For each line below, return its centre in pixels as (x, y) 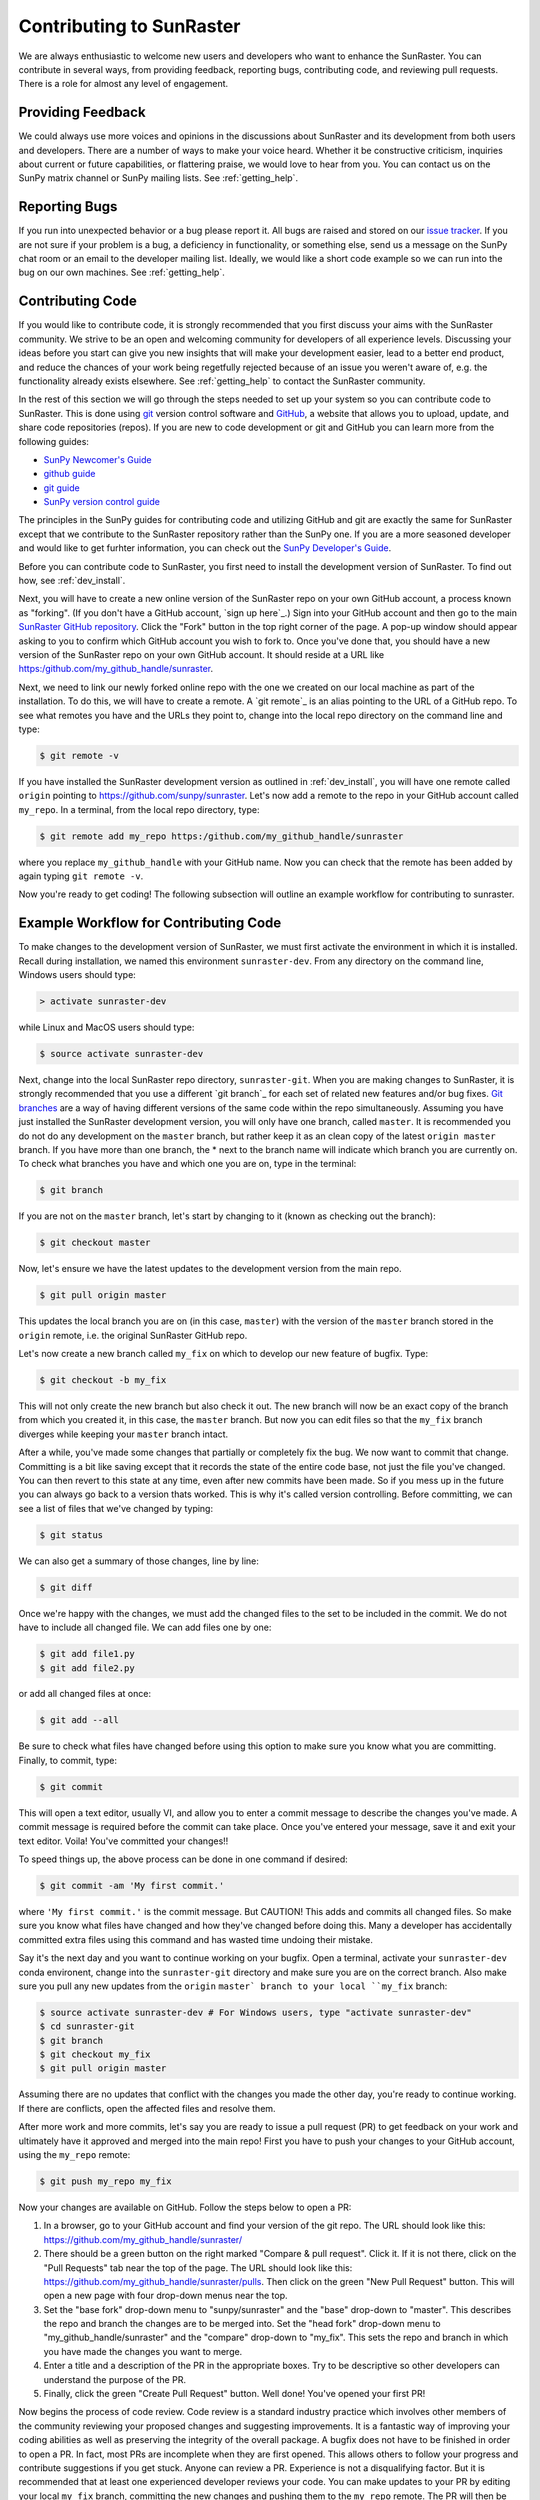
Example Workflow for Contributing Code (150, 923)
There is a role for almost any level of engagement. (123, 84)
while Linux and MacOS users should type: (106, 1027)
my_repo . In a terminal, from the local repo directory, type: (139, 809)
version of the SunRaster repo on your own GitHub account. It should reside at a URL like (201, 654)
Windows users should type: (77, 975)
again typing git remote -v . (81, 876)
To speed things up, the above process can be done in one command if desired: (183, 1859)
